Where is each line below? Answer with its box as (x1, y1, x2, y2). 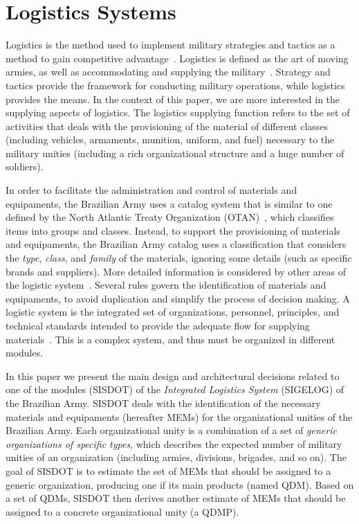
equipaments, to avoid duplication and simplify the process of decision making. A (6, 291, 350, 305)
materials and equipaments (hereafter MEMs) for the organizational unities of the (6, 409, 353, 424)
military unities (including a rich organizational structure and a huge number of (6, 145, 344, 160)
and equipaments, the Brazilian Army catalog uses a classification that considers (6, 237, 347, 251)
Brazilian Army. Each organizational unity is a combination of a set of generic (6, 423, 337, 437)
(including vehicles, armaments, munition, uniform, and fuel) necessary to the (6, 132, 335, 147)
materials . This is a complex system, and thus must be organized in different (6, 332, 335, 346)
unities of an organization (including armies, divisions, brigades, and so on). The (6, 450, 347, 464)
